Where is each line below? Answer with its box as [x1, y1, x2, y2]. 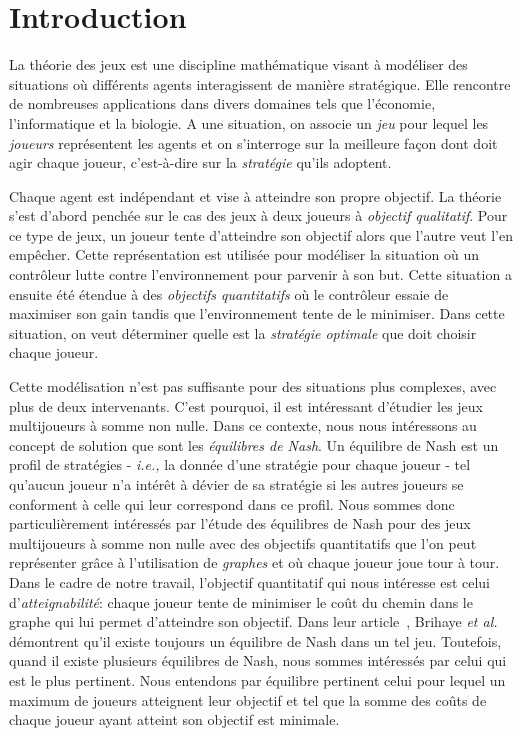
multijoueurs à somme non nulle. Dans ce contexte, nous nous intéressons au [9, 415, 477, 436]
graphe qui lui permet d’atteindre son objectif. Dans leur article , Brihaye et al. [9, 611, 498, 632]
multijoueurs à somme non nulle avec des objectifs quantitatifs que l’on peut [9, 532, 477, 553]
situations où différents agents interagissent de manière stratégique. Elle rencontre [9, 73, 511, 94]
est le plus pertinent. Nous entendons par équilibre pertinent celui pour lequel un [9, 669, 506, 690]
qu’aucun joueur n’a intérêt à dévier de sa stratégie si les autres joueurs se [9, 474, 464, 494]
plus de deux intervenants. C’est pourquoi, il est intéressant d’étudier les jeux [9, 395, 483, 416]
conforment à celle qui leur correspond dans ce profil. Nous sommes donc [9, 493, 455, 514]
